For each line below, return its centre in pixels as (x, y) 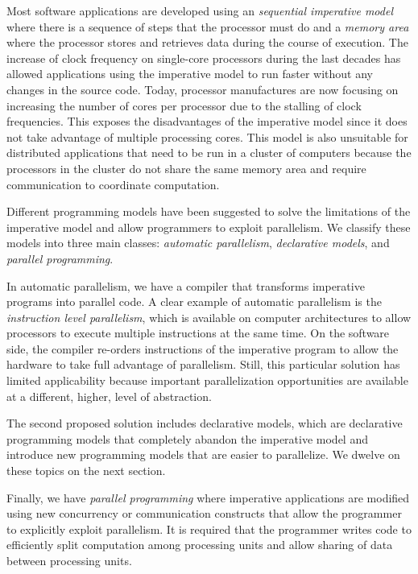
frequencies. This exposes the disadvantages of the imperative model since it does (207, 121)
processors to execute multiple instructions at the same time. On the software (198, 333)
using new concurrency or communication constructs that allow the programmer (204, 513)
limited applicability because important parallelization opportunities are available (207, 380)
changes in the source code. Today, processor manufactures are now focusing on (203, 89)
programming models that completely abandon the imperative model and (187, 438)
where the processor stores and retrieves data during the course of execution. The (207, 42)
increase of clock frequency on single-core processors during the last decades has (204, 58)
